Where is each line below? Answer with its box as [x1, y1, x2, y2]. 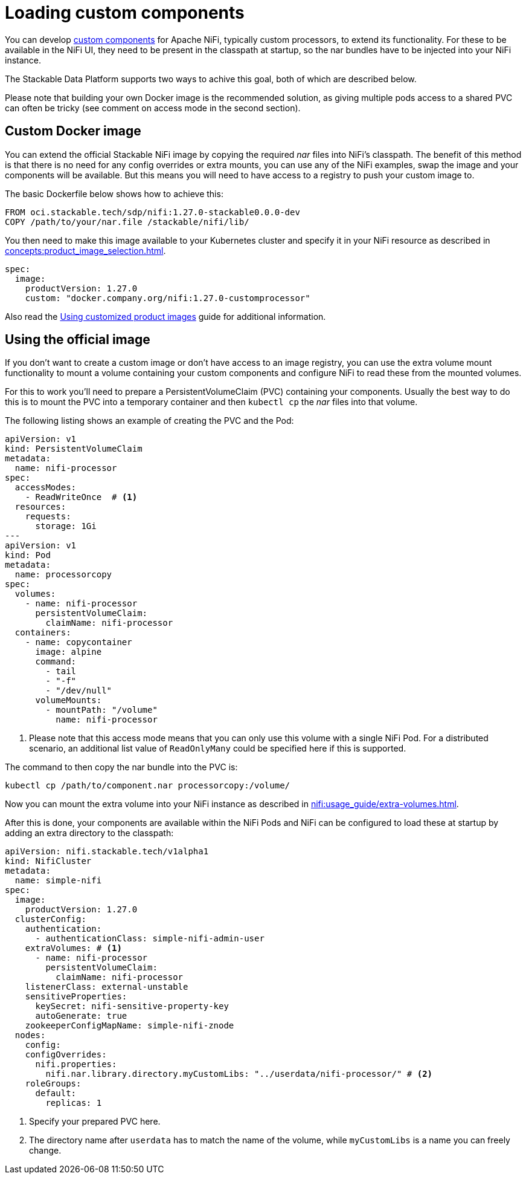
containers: [14, 628, 71, 638]
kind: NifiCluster [5, 856, 92, 866]
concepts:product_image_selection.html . [5, 245, 166, 256]
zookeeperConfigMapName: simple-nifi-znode [25, 1021, 234, 1031]
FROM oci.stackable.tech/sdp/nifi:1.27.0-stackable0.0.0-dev [5, 207, 300, 217]
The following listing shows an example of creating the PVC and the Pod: [5, 415, 294, 426]
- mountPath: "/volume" [45, 705, 158, 715]
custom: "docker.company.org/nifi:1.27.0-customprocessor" [25, 293, 310, 303]
